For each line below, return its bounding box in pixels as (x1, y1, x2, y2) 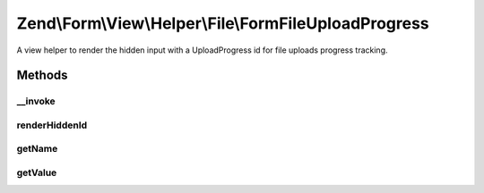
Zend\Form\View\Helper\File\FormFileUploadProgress (16, 13, 429, 33)
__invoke (16, 95, 56, 107)
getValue (16, 166, 57, 179)
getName (16, 143, 58, 155)
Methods (16, 68, 68, 83)
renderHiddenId (16, 119, 88, 131)
